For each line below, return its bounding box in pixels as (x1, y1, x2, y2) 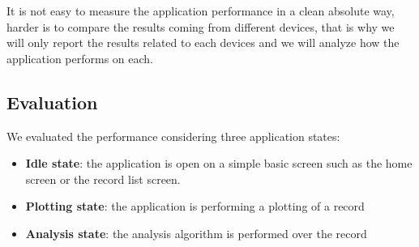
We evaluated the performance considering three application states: (6, 127, 340, 144)
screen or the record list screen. (25, 170, 181, 187)
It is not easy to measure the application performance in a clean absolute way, (6, 2, 395, 19)
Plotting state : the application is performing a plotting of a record (25, 198, 365, 215)
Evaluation (6, 89, 98, 114)
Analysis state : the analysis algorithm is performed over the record (25, 224, 367, 241)
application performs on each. (6, 49, 154, 66)
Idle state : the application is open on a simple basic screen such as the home (25, 155, 413, 172)
